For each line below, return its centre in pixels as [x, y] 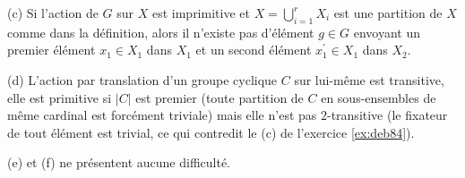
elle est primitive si [60, 97]
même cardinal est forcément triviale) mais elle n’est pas [162, 115]
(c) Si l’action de [53, 13]
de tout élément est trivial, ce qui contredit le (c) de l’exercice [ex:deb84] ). [211, 132]
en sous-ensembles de [379, 97]
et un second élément [254, 50]
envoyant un [387, 32]
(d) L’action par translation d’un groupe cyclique [142, 79]
